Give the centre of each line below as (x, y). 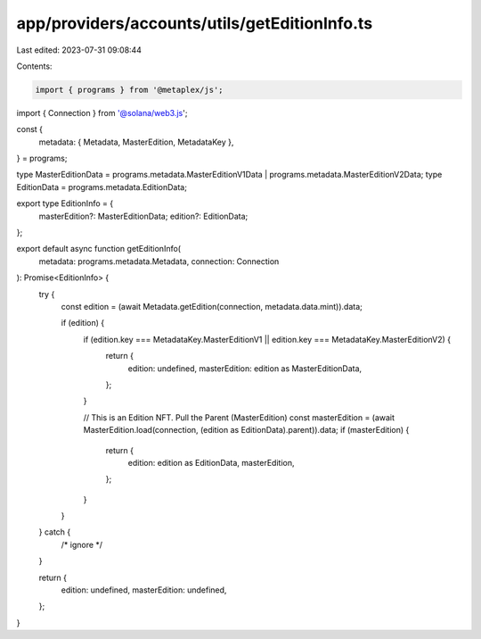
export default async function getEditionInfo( (99, 249)
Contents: (34, 66)
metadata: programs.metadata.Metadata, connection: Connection (159, 261)
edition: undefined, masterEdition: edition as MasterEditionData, (245, 368)
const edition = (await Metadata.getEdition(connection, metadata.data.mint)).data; (212, 306)
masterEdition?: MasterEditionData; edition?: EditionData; (143, 216)
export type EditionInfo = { (65, 203)
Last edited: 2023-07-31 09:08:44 (79, 50)
